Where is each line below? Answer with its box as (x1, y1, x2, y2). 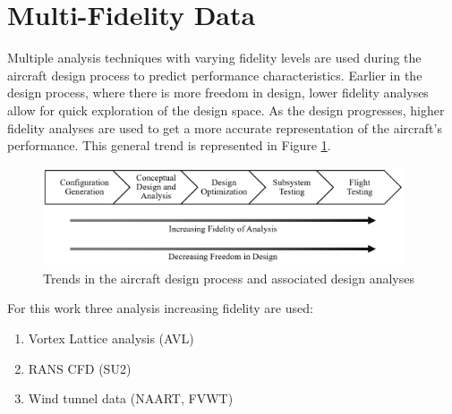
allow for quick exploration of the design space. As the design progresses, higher (7, 100, 445, 119)
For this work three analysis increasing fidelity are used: (7, 299, 313, 317)
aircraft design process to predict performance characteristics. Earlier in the (7, 65, 422, 84)
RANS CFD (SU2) (28, 359, 132, 377)
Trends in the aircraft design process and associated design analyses (43, 268, 415, 287)
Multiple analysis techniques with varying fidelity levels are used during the (7, 48, 422, 67)
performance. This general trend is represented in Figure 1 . (7, 136, 331, 155)
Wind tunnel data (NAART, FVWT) (28, 389, 234, 408)
